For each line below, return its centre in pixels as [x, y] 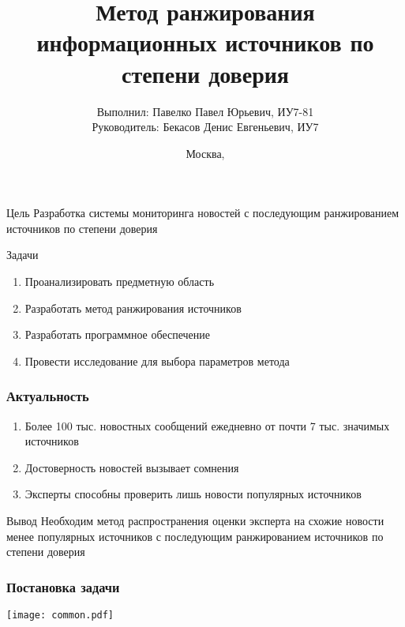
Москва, [205, 153]
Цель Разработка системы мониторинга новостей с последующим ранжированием [203, 213]
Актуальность [48, 396]
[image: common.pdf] [60, 616]
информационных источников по [205, 42]
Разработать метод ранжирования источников [133, 308]
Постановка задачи [63, 586]
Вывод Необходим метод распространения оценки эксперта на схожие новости [195, 521]
